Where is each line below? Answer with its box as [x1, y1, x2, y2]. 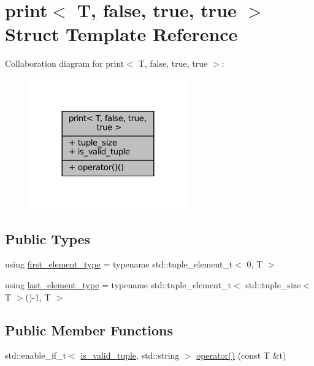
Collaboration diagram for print [5, 57, 124, 70]
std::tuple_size [245, 278, 301, 291]
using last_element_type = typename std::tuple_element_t [5, 278, 231, 291]
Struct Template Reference [5, 21, 238, 47]
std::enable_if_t [5, 349, 67, 362]
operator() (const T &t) [196, 349, 286, 362]
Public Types [5, 229, 91, 248]
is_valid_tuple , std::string [80, 349, 180, 362]
